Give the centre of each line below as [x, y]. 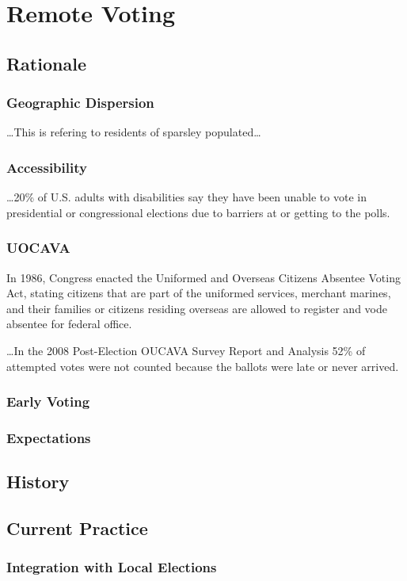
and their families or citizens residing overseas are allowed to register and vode [197, 308]
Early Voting [48, 401]
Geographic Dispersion [80, 103]
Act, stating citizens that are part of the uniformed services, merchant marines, [199, 293]
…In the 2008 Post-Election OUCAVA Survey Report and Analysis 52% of [186, 350]
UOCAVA [38, 248]
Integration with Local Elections [112, 567]
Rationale [46, 63]
